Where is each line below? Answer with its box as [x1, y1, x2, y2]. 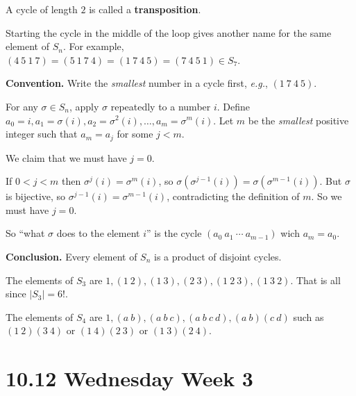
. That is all [290, 272, 341, 287]
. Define [217, 99, 251, 113]
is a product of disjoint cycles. [154, 249, 282, 263]
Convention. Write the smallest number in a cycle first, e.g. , [6, 76, 268, 90]
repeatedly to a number [110, 99, 211, 113]
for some [117, 126, 153, 141]
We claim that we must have [6, 150, 127, 165]
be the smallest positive [248, 113, 349, 127]
